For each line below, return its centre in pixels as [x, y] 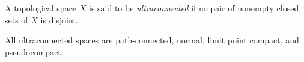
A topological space [41, 8]
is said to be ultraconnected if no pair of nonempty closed [194, 8]
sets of [17, 20]
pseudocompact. [34, 51]
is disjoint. [59, 20]
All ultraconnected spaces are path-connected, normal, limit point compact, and [152, 40]
